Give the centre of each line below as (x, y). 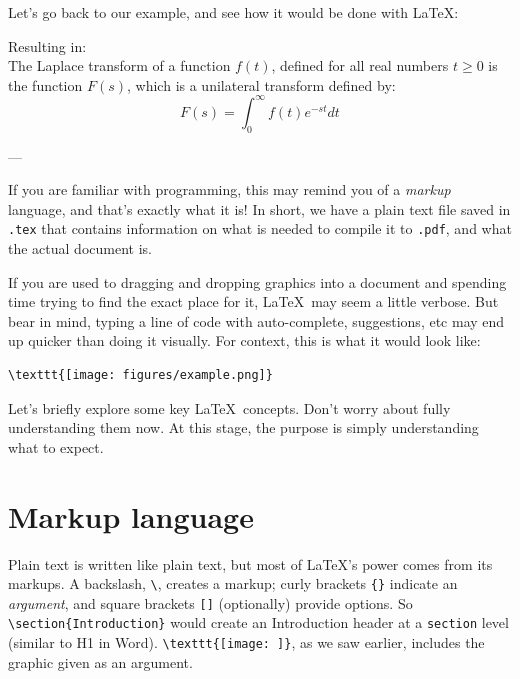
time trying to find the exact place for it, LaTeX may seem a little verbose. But (253, 301)
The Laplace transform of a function (119, 65)
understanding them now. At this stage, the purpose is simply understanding (243, 427)
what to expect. (56, 446)
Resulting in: (47, 45)
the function (45, 84)
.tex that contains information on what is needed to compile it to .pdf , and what (260, 228)
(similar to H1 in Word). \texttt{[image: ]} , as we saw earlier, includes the (246, 642)
